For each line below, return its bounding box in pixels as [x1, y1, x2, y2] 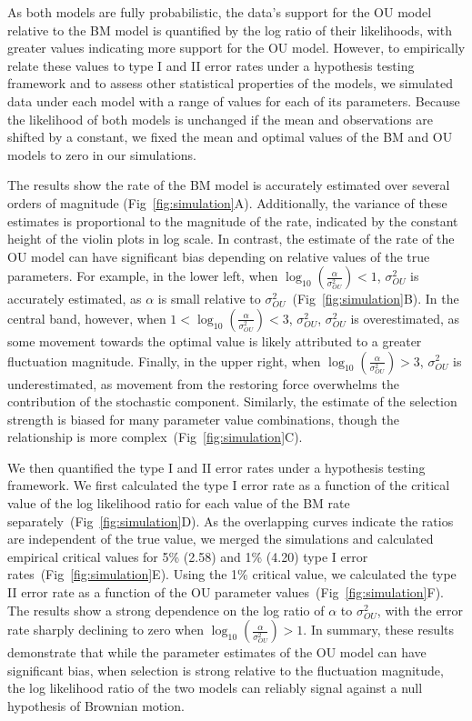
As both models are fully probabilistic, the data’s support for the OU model [7, 3, 432, 21]
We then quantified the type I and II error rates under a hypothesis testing [7, 457, 426, 476]
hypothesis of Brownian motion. [7, 696, 185, 715]
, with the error [377, 600, 464, 619]
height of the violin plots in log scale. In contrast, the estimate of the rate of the [7, 229, 455, 248]
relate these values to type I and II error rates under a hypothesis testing [7, 55, 415, 75]
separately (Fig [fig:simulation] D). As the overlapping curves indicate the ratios [7, 511, 454, 530]
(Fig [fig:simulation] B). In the [292, 289, 459, 308]
